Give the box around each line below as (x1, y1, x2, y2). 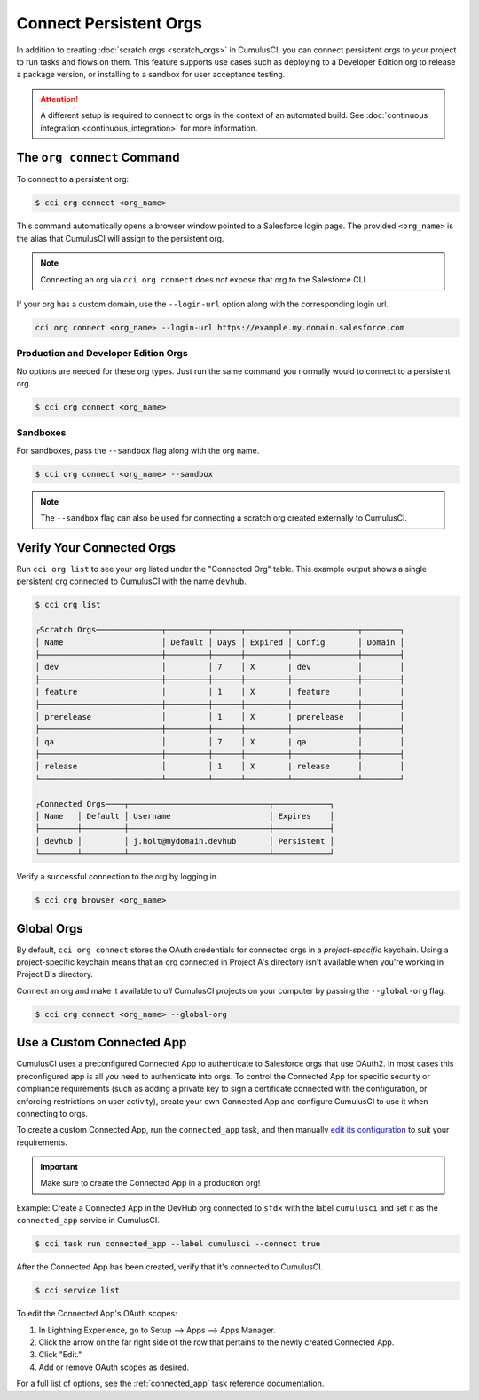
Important (40, 1162, 79, 1173)
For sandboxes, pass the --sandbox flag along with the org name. (16, 445, 260, 456)
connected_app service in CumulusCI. (16, 1215, 160, 1226)
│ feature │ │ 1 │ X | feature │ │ (35, 687, 405, 697)
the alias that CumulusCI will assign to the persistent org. (16, 233, 224, 243)
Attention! (40, 93, 79, 104)
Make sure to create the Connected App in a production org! (40, 1178, 261, 1189)
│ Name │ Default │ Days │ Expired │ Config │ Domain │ (35, 637, 405, 648)
